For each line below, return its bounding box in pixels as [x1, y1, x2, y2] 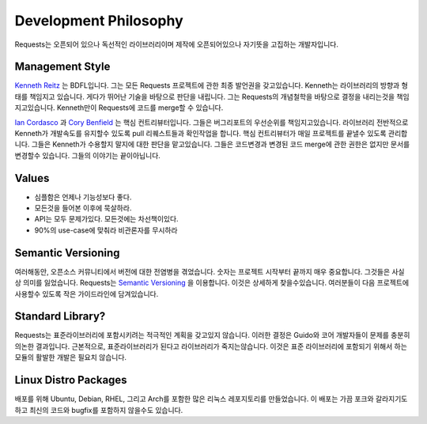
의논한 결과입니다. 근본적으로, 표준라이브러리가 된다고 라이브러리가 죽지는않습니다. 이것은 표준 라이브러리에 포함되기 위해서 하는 [14, 341, 407, 351]
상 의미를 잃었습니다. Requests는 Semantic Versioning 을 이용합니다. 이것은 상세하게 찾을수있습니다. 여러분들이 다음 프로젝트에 [14, 278, 410, 288]
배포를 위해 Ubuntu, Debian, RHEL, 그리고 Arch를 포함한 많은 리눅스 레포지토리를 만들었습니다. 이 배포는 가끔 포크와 [14, 394, 375, 403]
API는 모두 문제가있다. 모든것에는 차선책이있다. [34, 214, 179, 224]
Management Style [14, 60, 111, 74]
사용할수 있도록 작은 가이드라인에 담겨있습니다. [14, 289, 159, 298]
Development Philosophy [14, 12, 183, 29]
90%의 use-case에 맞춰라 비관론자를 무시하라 [34, 225, 178, 235]
